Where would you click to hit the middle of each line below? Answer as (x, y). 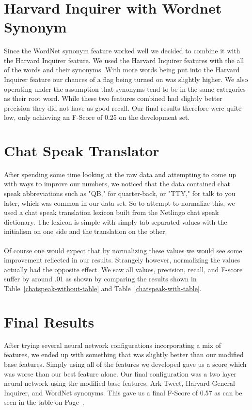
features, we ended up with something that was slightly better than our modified (124, 354)
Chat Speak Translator (82, 151)
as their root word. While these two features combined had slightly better (113, 98)
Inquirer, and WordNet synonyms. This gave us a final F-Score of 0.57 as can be (123, 392)
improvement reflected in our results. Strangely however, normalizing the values (122, 260)
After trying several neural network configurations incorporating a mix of (113, 345)
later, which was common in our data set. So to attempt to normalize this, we (119, 203)
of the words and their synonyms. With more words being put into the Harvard (122, 70)
